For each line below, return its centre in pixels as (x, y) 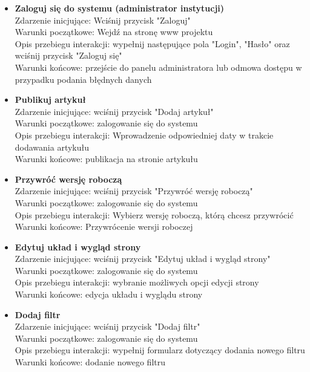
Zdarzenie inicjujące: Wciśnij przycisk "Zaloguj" (103, 20)
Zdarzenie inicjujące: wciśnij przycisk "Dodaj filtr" (107, 326)
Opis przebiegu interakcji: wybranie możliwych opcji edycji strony (137, 282)
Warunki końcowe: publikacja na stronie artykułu (106, 159)
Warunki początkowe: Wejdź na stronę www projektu (114, 32)
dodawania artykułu (52, 147)
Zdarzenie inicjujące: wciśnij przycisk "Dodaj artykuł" (114, 111)
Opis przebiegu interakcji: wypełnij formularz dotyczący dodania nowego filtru (160, 350)
